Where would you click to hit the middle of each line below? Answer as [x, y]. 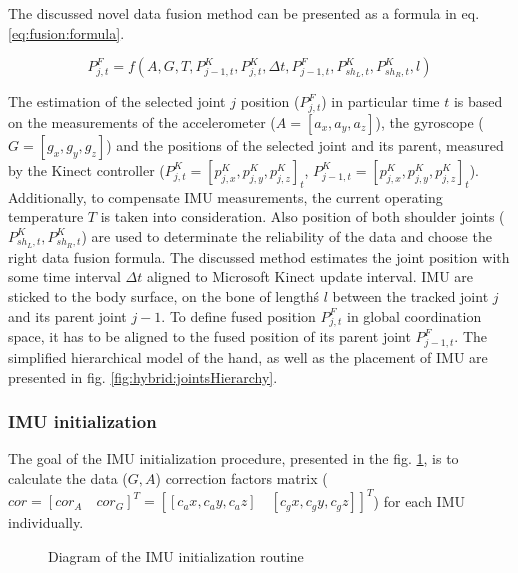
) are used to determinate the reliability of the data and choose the [286, 235]
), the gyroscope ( [429, 121]
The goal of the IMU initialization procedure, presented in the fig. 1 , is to [233, 458]
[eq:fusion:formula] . [66, 32]
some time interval [64, 276]
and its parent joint [67, 315]
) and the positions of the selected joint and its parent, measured [305, 144]
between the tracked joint [410, 295]
